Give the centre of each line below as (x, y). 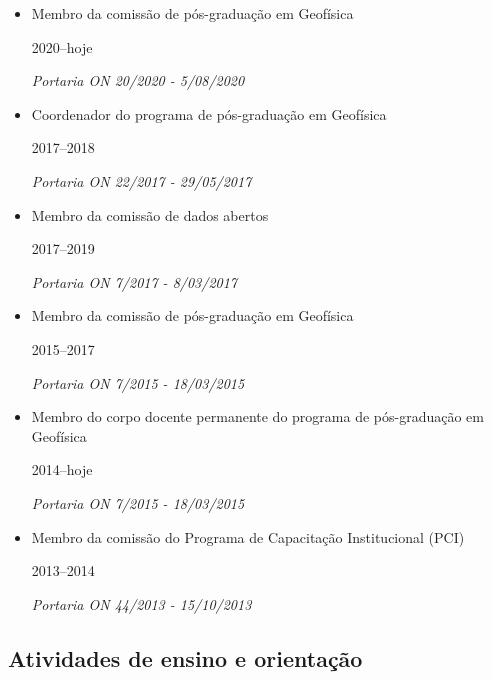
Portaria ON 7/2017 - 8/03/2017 (134, 281)
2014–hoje (62, 469)
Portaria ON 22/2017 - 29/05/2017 (141, 180)
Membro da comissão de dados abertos (150, 214)
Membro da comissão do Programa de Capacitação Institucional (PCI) (248, 536)
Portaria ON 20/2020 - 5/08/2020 (138, 80)
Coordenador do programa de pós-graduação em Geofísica (209, 113)
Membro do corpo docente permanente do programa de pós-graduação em (257, 416)
